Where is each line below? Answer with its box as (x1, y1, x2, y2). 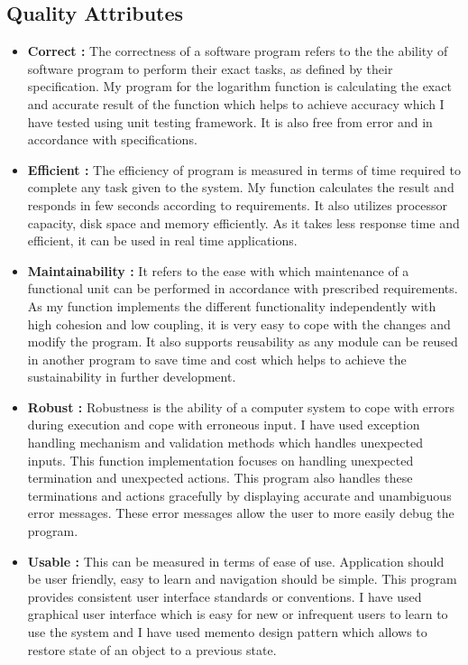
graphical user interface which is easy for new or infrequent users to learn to (27, 605, 448, 623)
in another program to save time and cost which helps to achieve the (27, 349, 407, 368)
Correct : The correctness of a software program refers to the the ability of (27, 42, 448, 60)
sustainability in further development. (27, 367, 236, 386)
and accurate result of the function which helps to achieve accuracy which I (27, 94, 445, 113)
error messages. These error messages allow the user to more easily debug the (27, 503, 454, 522)
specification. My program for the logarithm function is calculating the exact (27, 77, 452, 96)
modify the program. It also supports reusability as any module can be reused (27, 332, 458, 351)
